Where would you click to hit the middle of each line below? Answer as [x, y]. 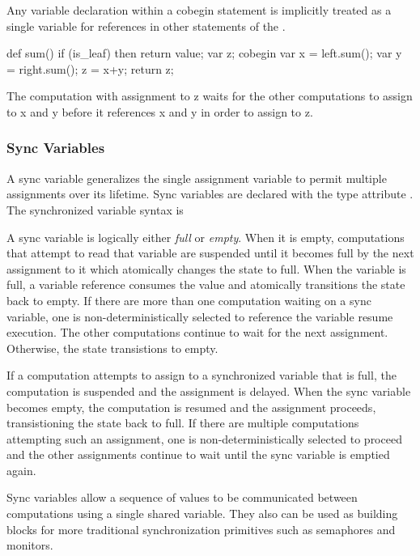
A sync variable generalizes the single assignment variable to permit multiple [197, 178]
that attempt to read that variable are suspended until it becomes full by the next [210, 253]
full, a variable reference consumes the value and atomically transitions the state [206, 284]
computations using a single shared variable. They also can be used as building [202, 514]
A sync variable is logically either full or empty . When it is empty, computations [206, 237]
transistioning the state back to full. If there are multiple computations [183, 423]
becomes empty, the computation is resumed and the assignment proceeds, [191, 407]
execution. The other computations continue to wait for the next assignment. [197, 332]
